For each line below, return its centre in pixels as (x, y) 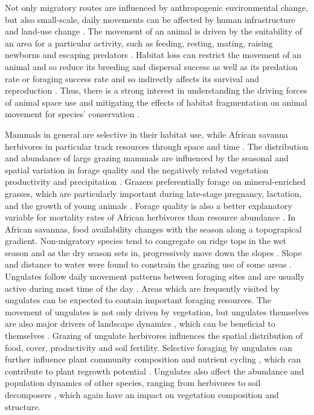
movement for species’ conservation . (72, 114)
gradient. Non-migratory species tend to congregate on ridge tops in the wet (146, 241)
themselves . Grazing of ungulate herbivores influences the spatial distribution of (154, 336)
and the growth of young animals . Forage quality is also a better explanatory (149, 205)
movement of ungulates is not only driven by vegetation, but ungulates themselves (157, 311)
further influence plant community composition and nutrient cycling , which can (153, 359)
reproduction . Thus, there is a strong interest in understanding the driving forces (156, 90)
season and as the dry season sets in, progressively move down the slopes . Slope (153, 252)
